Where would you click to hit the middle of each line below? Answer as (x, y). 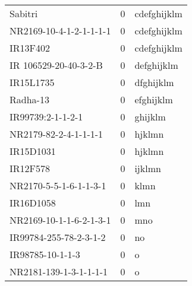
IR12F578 (30, 168)
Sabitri (24, 13)
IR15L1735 (32, 82)
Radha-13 (29, 99)
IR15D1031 (33, 151)
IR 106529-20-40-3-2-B (56, 65)
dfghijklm (154, 82)
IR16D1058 (33, 203)
